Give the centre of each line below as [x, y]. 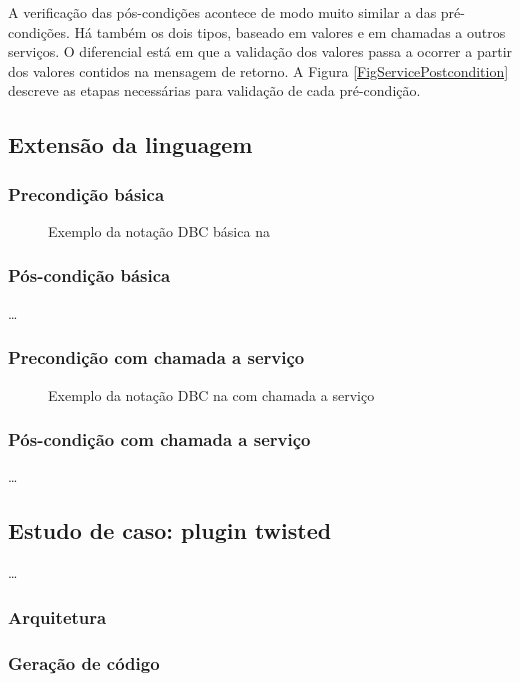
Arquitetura [57, 616]
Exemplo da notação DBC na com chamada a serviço [211, 394]
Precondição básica [86, 193]
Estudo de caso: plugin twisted [170, 530]
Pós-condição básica [89, 275]
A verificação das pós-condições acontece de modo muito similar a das [222, 12]
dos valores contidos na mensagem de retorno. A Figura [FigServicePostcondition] [258, 70]
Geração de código [84, 662]
